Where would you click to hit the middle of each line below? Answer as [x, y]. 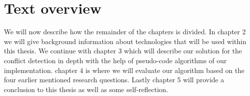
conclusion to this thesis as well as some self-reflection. [86, 89]
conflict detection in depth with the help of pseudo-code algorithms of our [115, 60]
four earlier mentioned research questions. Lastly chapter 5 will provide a [114, 80]
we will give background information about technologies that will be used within [125, 41]
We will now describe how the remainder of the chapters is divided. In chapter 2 [125, 32]
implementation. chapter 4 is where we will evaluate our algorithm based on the [124, 70]
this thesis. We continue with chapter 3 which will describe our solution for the [123, 51]
